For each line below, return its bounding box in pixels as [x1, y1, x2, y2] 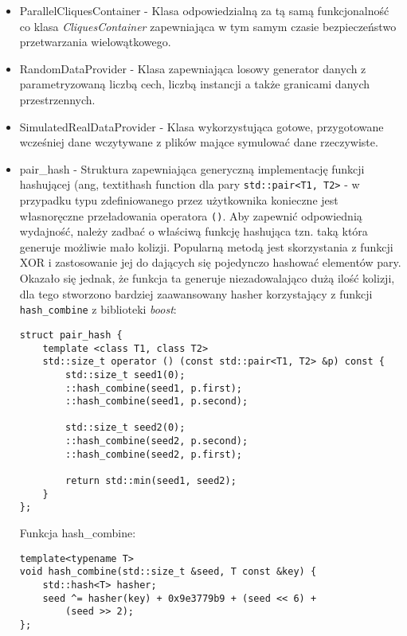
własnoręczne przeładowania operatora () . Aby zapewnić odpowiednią [19, 207, 362, 224]
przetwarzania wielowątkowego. [19, 33, 171, 50]
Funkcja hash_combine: [19, 525, 136, 541]
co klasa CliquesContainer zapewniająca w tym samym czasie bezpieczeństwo [19, 18, 397, 34]
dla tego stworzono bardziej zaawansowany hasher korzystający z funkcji [19, 285, 373, 302]
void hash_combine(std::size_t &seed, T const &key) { [19, 566, 317, 578]
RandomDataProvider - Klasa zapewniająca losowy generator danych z [19, 60, 366, 76]
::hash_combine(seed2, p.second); [65, 435, 249, 447]
